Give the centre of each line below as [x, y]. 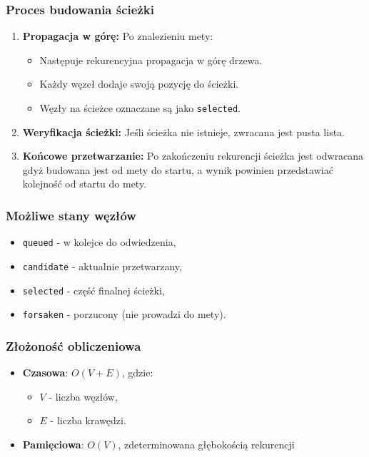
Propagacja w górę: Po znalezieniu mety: [118, 36]
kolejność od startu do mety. [85, 184]
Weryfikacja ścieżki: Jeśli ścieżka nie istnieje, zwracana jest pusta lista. [184, 132]
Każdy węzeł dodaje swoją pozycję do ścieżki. [139, 84]
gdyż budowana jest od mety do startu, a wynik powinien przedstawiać [178, 169]
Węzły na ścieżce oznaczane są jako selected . [140, 108]
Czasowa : [45, 373]
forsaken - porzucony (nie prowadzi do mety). [124, 314]
